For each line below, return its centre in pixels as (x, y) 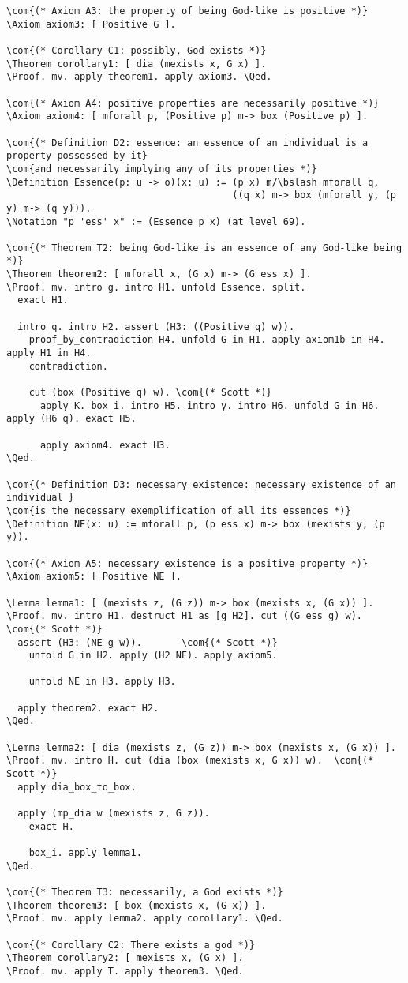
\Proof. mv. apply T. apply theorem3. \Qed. (125, 971)
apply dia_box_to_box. (77, 787)
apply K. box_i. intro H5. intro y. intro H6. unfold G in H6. (210, 405)
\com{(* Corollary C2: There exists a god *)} (131, 945)
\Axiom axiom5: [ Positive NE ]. (94, 577)
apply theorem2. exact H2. (88, 708)
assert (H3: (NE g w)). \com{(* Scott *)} (148, 642)
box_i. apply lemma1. (85, 853)
